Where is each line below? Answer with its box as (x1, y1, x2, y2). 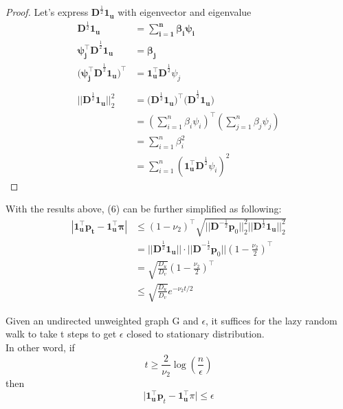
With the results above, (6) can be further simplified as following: (5, 201, 282, 216)
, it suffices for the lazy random (206, 313, 338, 327)
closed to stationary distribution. (126, 327, 265, 341)
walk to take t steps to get (5, 327, 117, 341)
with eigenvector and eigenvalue (118, 5, 252, 19)
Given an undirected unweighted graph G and (5, 313, 199, 327)
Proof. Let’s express (5, 5, 89, 19)
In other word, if (5, 340, 75, 354)
